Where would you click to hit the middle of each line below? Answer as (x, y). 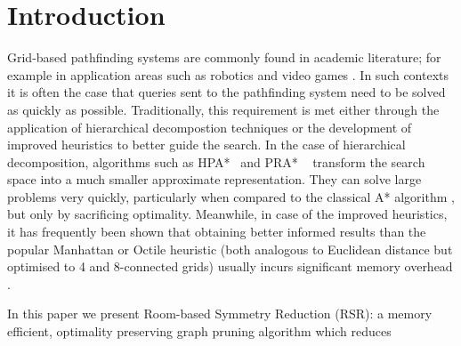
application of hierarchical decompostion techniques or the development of (210, 127)
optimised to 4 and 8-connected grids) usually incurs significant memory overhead (230, 266)
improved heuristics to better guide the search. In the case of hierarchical (206, 145)
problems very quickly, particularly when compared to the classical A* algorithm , (231, 196)
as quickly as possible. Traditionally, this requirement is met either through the (223, 109)
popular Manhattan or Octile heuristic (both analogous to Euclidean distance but (230, 249)
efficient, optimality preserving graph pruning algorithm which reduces (199, 331)
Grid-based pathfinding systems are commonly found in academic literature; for (224, 57)
